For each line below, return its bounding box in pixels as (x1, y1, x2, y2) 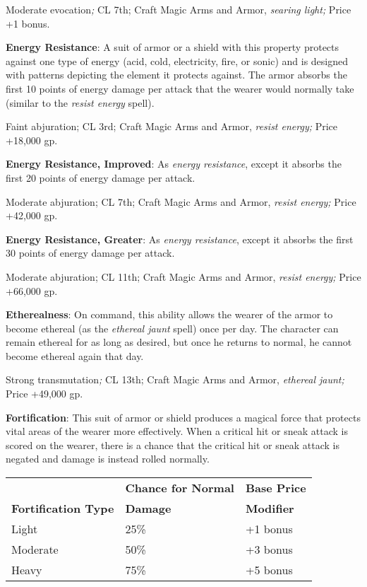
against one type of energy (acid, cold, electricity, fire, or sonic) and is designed (6, 53, 349, 68)
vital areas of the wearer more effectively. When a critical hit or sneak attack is (6, 424, 348, 438)
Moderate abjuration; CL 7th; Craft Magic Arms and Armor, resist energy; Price (6, 194, 356, 209)
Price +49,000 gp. (6, 386, 83, 401)
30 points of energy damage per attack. (6, 245, 175, 260)
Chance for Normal (125, 480, 234, 496)
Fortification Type (11, 500, 114, 517)
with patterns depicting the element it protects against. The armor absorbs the (6, 67, 347, 82)
